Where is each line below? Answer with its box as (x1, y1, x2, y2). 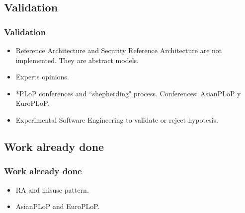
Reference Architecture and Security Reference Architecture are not (15, 45, 222, 55)
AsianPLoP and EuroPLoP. (15, 201, 100, 212)
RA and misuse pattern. (15, 184, 89, 195)
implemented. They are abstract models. (15, 55, 139, 65)
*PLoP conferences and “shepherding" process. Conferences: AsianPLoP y (15, 88, 241, 98)
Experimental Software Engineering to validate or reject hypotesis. (15, 114, 218, 125)
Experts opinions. (15, 71, 69, 82)
